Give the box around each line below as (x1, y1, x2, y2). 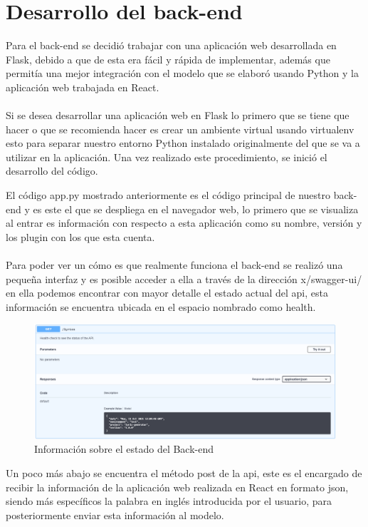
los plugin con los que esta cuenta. (6, 229, 155, 244)
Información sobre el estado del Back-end (34, 441, 214, 456)
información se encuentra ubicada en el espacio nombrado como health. (6, 299, 316, 314)
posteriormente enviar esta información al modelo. (6, 507, 224, 522)
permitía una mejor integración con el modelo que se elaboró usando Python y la (6, 66, 359, 81)
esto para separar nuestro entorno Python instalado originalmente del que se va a (6, 135, 360, 150)
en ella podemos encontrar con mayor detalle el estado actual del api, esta (6, 285, 328, 300)
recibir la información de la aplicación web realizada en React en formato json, (6, 479, 349, 494)
